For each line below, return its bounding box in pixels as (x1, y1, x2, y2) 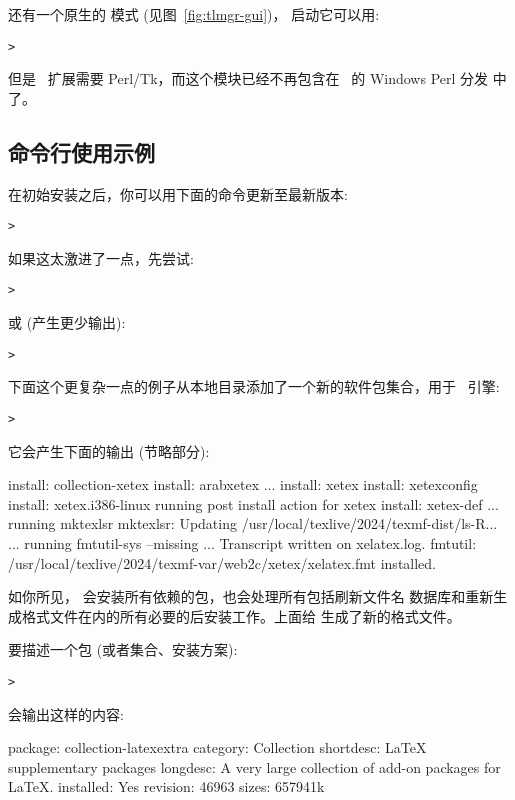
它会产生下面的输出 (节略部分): (8, 440, 210, 461)
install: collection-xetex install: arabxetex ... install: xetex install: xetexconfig (8, 474, 478, 495)
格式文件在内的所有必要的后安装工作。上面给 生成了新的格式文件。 (21, 605, 461, 626)
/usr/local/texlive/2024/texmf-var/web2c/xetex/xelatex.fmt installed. (8, 552, 437, 573)
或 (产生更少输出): (8, 312, 126, 333)
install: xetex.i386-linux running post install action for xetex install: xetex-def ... (8, 493, 499, 514)
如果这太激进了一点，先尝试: (8, 247, 194, 268)
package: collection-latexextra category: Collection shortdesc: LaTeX (8, 737, 427, 758)
